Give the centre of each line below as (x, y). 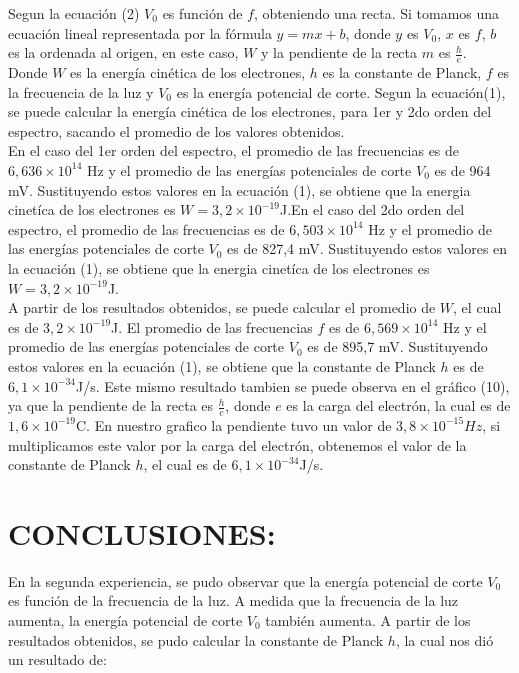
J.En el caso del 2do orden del (372, 209)
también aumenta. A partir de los (368, 620)
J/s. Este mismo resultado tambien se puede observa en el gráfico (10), (293, 385)
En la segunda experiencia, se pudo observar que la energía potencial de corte (245, 580)
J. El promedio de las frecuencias (212, 326)
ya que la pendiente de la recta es (111, 405)
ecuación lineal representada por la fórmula (140, 32)
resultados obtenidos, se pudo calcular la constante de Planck (196, 639)
